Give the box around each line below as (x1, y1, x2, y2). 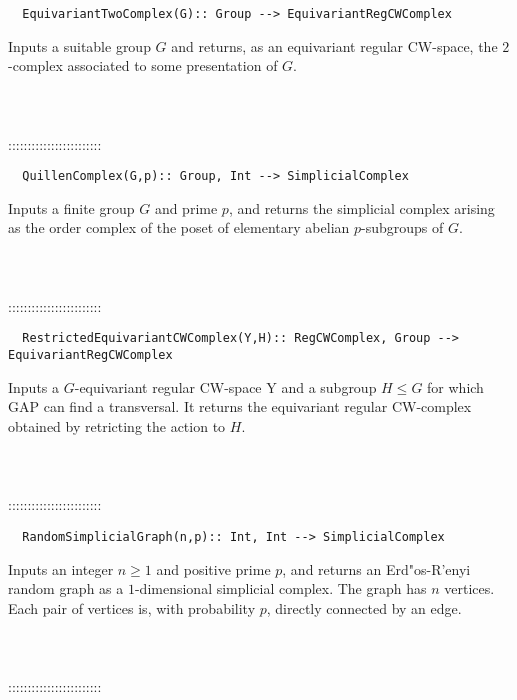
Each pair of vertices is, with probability (8, 597, 256, 618)
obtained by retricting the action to (8, 415, 226, 436)
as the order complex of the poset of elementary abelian (8, 217, 350, 238)
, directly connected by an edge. (266, 597, 462, 618)
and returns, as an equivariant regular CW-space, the (171, 35, 498, 56)
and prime (154, 197, 218, 218)
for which (427, 376, 484, 397)
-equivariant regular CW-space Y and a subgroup (74, 376, 377, 397)
